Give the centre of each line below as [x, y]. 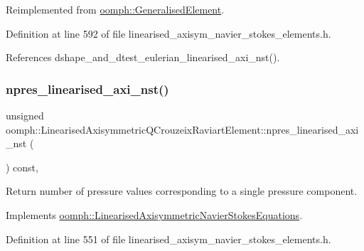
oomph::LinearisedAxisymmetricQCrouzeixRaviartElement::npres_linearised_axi [182, 129]
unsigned [25, 115]
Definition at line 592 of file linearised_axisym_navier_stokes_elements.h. [168, 33]
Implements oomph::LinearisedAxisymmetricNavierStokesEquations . [154, 214]
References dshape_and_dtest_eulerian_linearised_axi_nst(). [143, 57]
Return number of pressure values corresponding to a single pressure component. [182, 191]
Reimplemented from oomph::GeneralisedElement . [115, 9]
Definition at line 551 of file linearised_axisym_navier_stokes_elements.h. [168, 239]
